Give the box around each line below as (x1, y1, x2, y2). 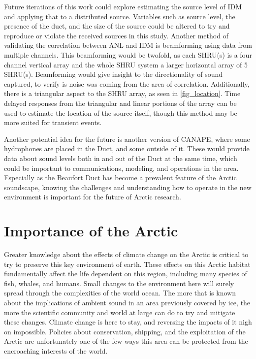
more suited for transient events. (4, 117, 102, 128)
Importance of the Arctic (4, 221, 178, 241)
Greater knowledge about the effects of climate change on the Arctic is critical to (4, 249, 249, 259)
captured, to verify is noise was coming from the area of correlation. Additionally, (4, 78, 250, 89)
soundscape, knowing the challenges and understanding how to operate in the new (4, 182, 252, 192)
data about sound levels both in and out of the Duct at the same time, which (4, 153, 237, 163)
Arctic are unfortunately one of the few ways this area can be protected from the (4, 336, 248, 346)
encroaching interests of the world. (4, 345, 108, 356)
